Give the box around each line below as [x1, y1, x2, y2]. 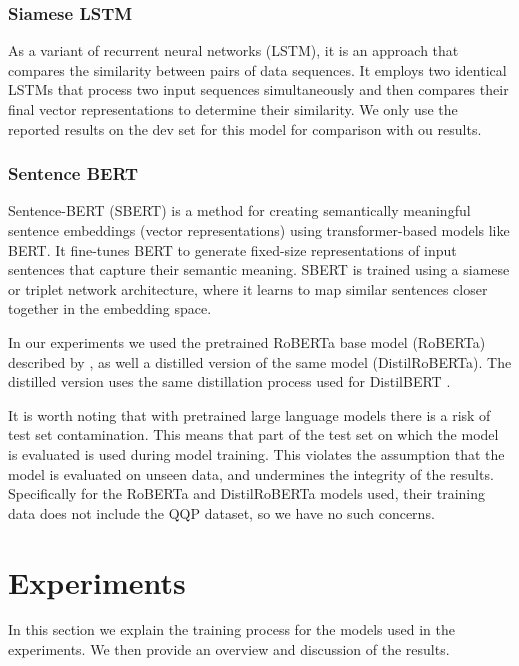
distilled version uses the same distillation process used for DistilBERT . [8, 371, 451, 392]
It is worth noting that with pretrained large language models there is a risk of [8, 404, 491, 425]
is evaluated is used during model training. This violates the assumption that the [8, 443, 505, 464]
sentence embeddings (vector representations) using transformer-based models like [8, 220, 510, 240]
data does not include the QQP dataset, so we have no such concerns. [8, 502, 435, 523]
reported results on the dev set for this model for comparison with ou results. [8, 118, 482, 139]
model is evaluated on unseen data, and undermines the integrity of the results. [8, 463, 494, 484]
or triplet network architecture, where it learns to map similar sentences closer [8, 278, 488, 299]
